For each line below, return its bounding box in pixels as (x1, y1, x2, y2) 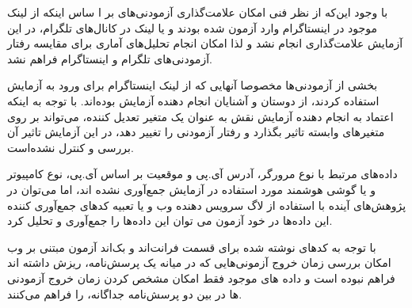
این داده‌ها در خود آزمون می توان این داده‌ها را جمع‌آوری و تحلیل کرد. (7, 212, 333, 229)
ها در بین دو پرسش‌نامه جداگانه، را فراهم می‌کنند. (7, 285, 242, 302)
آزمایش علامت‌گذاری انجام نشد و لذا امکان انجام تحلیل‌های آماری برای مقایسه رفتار (7, 35, 403, 51)
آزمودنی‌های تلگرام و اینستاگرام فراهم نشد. (7, 50, 212, 67)
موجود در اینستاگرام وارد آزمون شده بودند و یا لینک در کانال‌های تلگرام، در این (7, 19, 377, 36)
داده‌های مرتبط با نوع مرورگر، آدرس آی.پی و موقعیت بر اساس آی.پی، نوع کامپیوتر (7, 165, 398, 182)
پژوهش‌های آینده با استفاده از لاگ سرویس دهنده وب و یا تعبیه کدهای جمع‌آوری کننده (7, 196, 406, 213)
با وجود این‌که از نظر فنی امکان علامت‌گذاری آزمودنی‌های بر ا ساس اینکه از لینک (7, 4, 388, 20)
